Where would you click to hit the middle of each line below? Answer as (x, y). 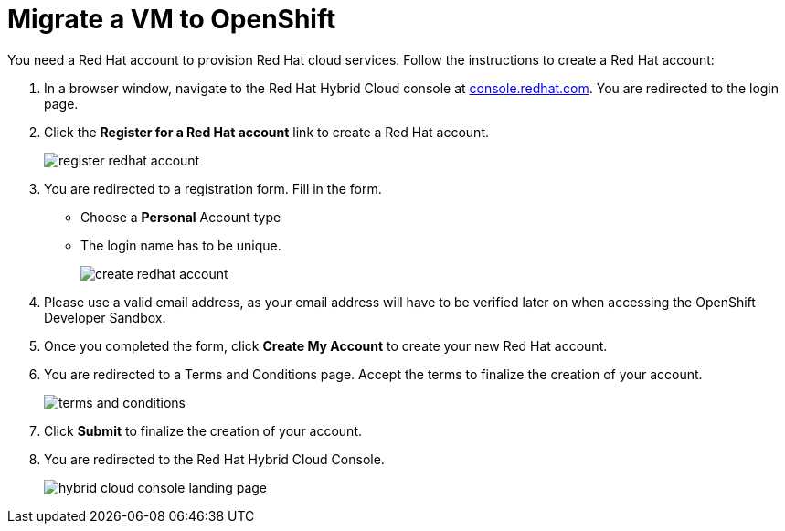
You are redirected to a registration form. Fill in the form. (213, 188)
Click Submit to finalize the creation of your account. (203, 430)
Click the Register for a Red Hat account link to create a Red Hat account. (266, 132)
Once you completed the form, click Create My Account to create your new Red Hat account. (326, 345)
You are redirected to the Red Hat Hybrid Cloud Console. (214, 459)
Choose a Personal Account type (181, 217)
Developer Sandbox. (105, 317)
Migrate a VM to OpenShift (172, 19)
